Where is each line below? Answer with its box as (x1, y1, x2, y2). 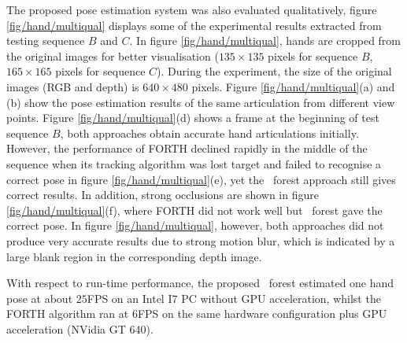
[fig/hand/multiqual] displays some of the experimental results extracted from (6, 17, 382, 33)
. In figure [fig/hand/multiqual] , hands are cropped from (129, 32, 401, 49)
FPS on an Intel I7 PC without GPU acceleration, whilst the (87, 290, 381, 306)
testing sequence (6, 32, 85, 49)
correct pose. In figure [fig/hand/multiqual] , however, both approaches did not (6, 217, 384, 234)
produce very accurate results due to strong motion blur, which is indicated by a (6, 232, 395, 249)
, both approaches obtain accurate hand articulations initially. (60, 124, 359, 141)
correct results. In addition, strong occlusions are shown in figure (6, 186, 319, 203)
